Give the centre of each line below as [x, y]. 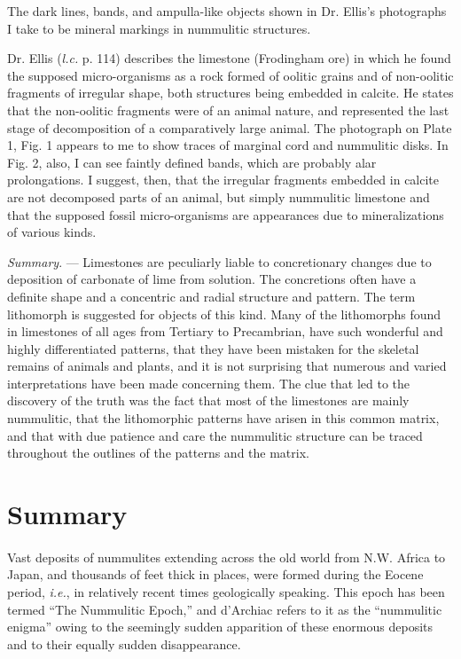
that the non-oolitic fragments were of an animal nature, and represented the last [228, 110]
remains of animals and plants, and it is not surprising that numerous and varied [227, 366]
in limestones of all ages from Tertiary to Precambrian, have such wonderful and [225, 331]
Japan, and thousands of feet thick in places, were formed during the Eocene [215, 574]
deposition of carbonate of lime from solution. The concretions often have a [212, 279]
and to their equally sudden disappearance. [124, 643]
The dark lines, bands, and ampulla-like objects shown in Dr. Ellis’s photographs [227, 11]
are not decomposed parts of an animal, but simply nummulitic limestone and [219, 196]
